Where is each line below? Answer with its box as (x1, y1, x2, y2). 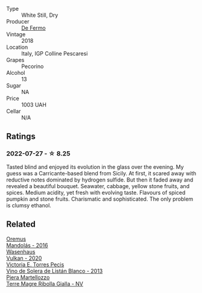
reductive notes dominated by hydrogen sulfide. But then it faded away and (6, 176, 194, 183)
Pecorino (21, 63, 44, 70)
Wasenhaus (6, 248, 36, 255)
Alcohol (6, 69, 25, 76)
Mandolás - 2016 (6, 241, 48, 249)
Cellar (6, 108, 21, 115)
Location (6, 43, 28, 51)
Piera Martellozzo (6, 274, 50, 281)
